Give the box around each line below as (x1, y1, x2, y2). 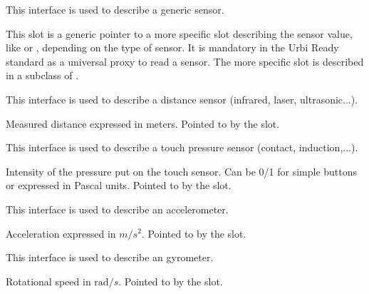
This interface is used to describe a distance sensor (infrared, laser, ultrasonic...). (6, 91, 358, 106)
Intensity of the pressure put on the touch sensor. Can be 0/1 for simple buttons (6, 163, 358, 178)
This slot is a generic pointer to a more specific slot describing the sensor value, (6, 26, 353, 41)
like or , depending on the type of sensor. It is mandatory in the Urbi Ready (6, 40, 339, 55)
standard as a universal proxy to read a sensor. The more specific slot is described (6, 54, 364, 69)
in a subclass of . (6, 68, 79, 83)
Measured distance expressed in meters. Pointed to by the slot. (6, 116, 280, 131)
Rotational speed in (6, 273, 91, 288)
